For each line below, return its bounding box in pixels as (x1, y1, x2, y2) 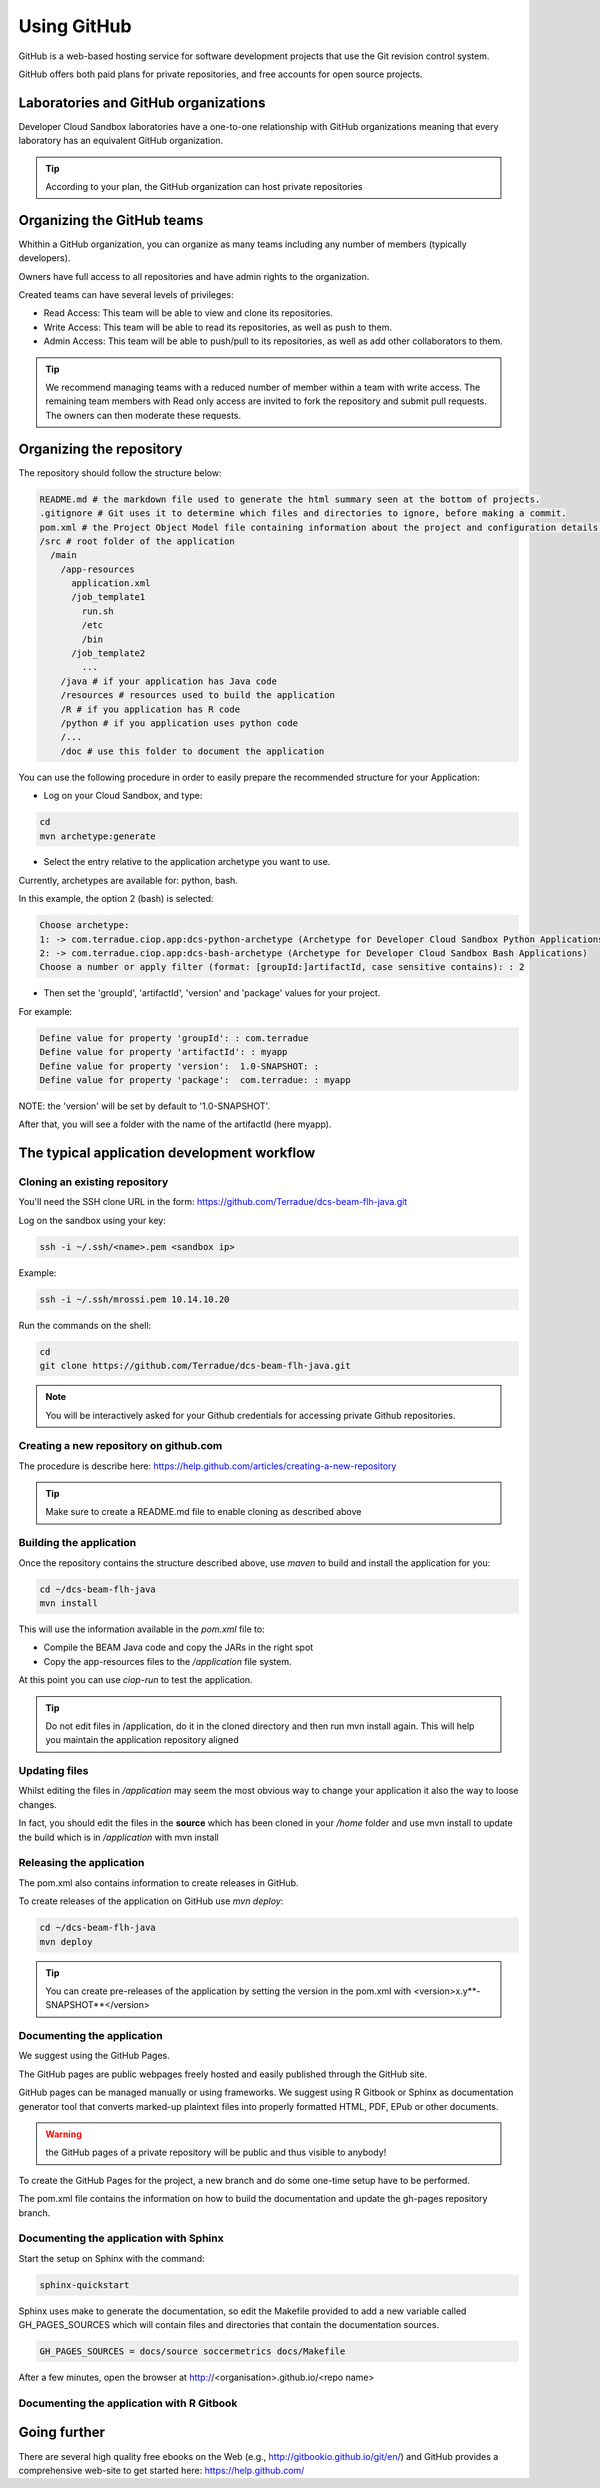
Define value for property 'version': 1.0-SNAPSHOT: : (39, 1060, 320, 1072)
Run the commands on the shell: (18, 1319, 152, 1331)
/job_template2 (71, 648, 146, 659)
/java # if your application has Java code (60, 675, 277, 687)
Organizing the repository (18, 440, 183, 457)
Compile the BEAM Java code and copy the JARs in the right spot (43, 1641, 314, 1654)
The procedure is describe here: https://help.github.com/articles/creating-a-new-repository (18, 1460, 397, 1472)
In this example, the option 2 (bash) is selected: (18, 893, 214, 905)
